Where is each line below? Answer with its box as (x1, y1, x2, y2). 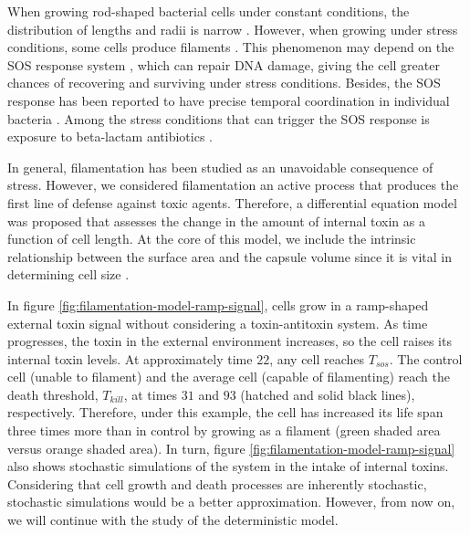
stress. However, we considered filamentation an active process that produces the (7, 175, 459, 194)
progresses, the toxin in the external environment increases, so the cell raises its (7, 331, 452, 351)
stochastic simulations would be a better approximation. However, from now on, (7, 492, 455, 511)
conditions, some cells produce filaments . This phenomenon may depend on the (7, 37, 454, 57)
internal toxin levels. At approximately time (7, 349, 253, 368)
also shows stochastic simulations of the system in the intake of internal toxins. (7, 456, 449, 476)
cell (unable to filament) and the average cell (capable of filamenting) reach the (7, 367, 451, 386)
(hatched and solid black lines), (240, 384, 415, 404)
